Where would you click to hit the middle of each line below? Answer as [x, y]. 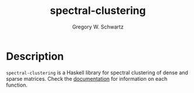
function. [17, 85]
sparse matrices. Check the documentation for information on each [87, 78]
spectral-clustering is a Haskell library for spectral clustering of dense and [97, 72]
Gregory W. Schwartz [98, 27]
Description [35, 56]
